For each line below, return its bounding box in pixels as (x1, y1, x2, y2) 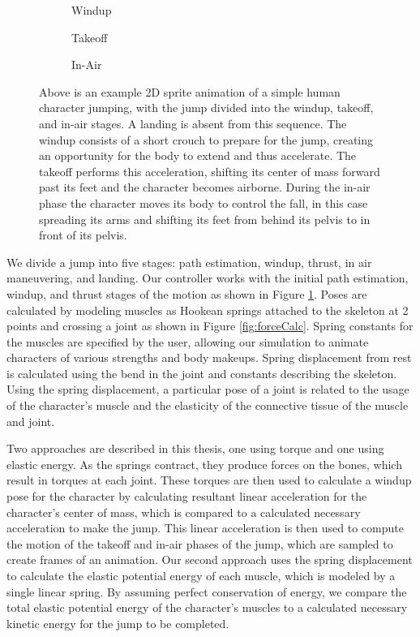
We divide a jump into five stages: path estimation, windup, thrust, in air (6, 253, 372, 270)
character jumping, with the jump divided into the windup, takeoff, (39, 99, 374, 116)
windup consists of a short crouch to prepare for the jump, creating (39, 131, 374, 148)
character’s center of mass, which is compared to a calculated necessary (6, 503, 361, 520)
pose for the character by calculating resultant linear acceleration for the (6, 488, 367, 505)
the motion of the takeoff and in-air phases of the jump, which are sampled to (6, 535, 393, 552)
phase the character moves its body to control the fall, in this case (39, 194, 368, 211)
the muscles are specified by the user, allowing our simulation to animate (6, 333, 369, 350)
